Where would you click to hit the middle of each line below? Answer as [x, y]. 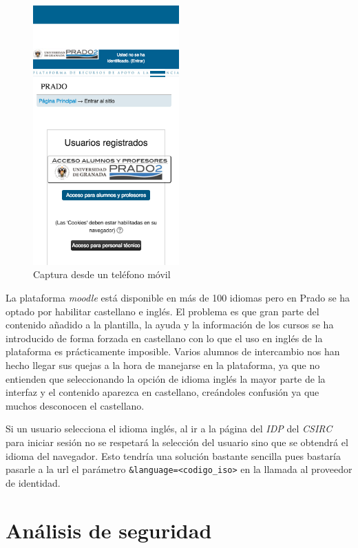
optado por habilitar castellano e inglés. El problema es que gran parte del [162, 311]
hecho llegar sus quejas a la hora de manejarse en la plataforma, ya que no [163, 365]
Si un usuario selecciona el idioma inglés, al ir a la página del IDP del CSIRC [169, 429]
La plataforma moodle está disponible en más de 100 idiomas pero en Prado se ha [178, 298]
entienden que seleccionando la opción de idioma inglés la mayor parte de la [166, 378]
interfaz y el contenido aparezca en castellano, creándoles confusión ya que [162, 392]
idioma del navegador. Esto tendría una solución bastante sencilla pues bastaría [173, 455]
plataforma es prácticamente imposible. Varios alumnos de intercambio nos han [173, 351]
